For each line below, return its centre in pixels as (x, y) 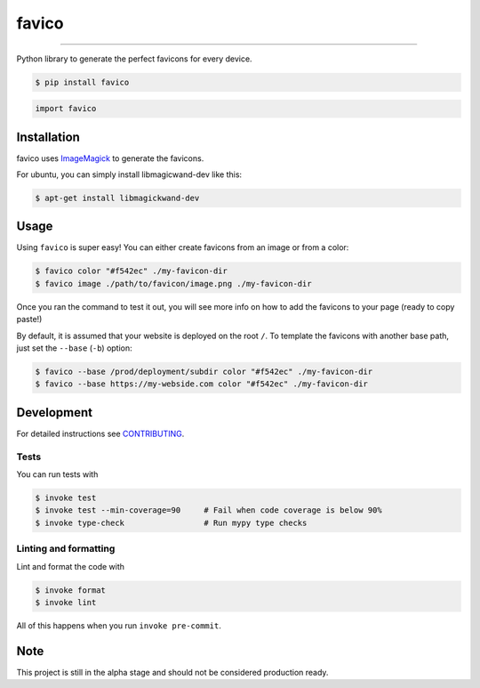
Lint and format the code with (70, 566)
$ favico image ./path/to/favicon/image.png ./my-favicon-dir (173, 283)
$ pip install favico (82, 82)
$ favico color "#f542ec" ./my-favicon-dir (132, 271)
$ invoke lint (66, 602)
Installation (48, 137)
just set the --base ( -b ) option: (74, 348)
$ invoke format (71, 590)
